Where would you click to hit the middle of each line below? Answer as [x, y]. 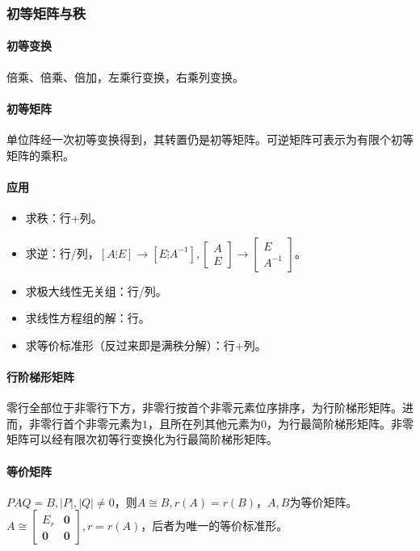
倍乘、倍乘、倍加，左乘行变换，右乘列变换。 [125, 76]
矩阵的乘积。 [40, 155]
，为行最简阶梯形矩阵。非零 [340, 423]
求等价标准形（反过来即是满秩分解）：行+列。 [146, 345]
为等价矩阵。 [323, 501]
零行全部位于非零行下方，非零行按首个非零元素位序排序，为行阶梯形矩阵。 [204, 408]
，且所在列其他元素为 [204, 423]
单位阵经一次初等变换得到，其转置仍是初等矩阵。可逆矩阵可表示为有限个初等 [210, 139]
